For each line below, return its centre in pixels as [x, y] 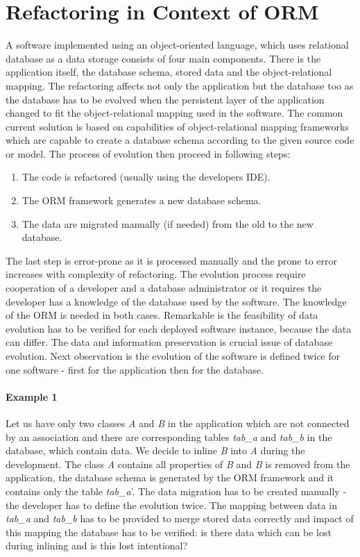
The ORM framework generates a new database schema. [142, 200]
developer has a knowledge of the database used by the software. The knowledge [176, 301]
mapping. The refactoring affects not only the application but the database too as [180, 85]
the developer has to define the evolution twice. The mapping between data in [172, 505]
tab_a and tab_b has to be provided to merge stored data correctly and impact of [180, 518]
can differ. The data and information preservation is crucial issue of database [169, 342]
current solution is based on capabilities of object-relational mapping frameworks [177, 126]
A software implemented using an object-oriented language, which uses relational [177, 45]
